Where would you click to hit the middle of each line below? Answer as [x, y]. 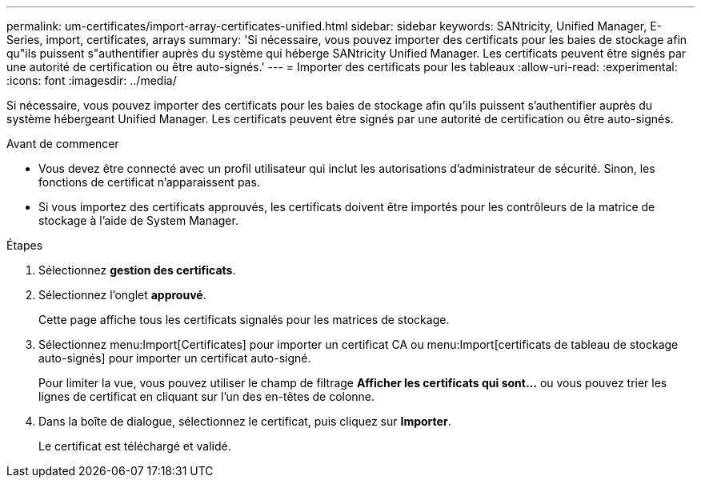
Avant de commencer [63, 144]
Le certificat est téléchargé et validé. [135, 446]
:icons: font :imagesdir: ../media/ [92, 80]
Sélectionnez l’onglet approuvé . [122, 295]
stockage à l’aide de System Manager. [138, 220]
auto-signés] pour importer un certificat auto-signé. [175, 358]
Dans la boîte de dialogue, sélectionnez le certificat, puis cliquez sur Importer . [245, 421]
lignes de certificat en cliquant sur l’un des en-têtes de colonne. [207, 396]
